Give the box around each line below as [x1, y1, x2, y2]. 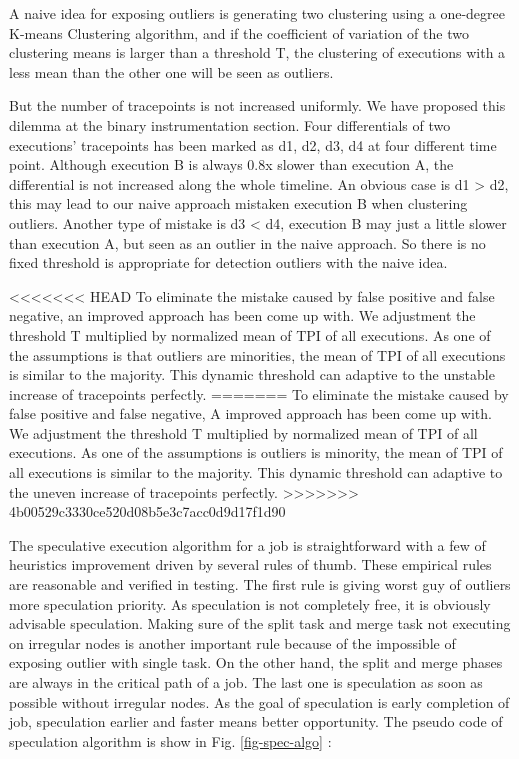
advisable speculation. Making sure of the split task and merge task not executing [9, 613, 511, 634]
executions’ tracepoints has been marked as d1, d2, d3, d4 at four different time [9, 134, 497, 155]
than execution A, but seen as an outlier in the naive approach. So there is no [9, 232, 486, 253]
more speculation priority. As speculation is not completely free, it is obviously [9, 593, 491, 614]
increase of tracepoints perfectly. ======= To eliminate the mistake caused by [9, 383, 509, 404]
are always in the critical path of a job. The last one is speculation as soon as [9, 672, 483, 692]
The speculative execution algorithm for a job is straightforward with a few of [9, 534, 486, 555]
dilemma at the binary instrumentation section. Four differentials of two [9, 114, 451, 135]
